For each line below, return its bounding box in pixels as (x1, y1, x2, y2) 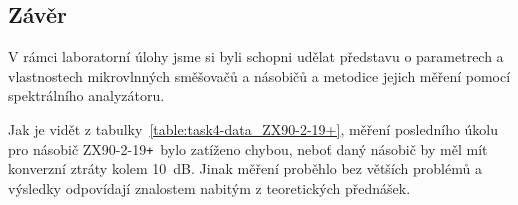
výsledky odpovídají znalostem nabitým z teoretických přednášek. (8, 177, 411, 198)
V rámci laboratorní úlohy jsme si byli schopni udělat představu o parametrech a (8, 46, 504, 67)
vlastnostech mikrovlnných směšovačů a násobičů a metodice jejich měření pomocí (8, 65, 511, 86)
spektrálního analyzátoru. (8, 85, 165, 106)
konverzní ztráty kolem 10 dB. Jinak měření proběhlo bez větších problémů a (8, 158, 482, 179)
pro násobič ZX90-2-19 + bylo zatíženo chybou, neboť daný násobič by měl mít (8, 138, 488, 159)
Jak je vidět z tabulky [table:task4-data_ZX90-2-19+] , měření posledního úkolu (8, 118, 499, 139)
